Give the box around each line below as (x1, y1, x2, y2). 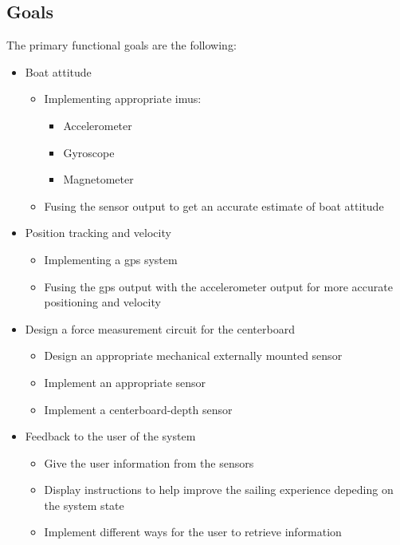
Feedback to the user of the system (25, 428, 196, 444)
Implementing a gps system (44, 251, 178, 267)
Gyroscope (63, 144, 115, 160)
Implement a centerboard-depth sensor (44, 401, 233, 417)
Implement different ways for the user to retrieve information (44, 523, 342, 540)
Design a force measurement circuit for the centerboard (25, 320, 295, 337)
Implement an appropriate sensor (44, 373, 206, 390)
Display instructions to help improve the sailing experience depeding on (44, 481, 394, 498)
